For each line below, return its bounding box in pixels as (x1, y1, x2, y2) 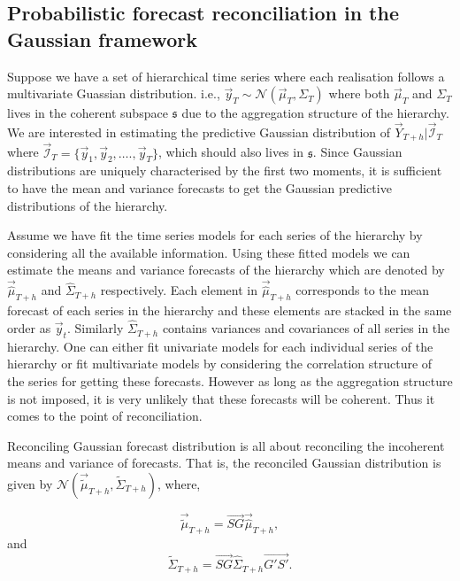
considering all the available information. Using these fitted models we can (7, 243, 410, 261)
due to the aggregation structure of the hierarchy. (181, 104, 449, 122)
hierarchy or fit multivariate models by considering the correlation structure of (7, 354, 433, 373)
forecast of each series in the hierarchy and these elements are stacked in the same (7, 301, 452, 320)
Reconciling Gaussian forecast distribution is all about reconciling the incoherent (7, 436, 445, 454)
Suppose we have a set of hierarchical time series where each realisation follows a (7, 66, 445, 85)
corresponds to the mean (295, 281, 430, 299)
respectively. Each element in (100, 281, 257, 299)
